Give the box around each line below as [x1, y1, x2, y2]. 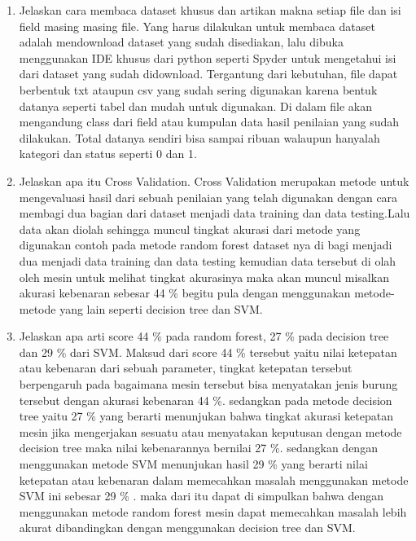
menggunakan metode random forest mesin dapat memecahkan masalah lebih [19, 503, 407, 520]
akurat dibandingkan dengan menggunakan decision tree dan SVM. [19, 519, 356, 536]
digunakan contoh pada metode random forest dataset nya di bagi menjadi [19, 236, 392, 253]
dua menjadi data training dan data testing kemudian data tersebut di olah [19, 252, 396, 269]
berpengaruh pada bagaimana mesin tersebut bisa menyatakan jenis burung [19, 376, 398, 393]
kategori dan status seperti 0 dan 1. [19, 145, 197, 162]
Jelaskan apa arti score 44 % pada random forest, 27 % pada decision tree [19, 328, 389, 345]
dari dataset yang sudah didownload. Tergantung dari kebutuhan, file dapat [19, 65, 398, 82]
